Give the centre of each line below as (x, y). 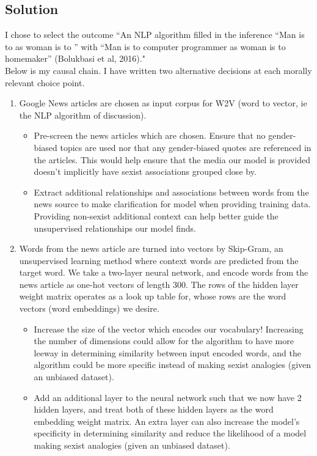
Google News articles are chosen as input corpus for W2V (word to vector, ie (163, 103)
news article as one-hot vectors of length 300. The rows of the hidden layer (159, 284)
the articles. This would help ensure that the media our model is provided (172, 159)
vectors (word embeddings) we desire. (89, 308)
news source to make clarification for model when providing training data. (172, 204)
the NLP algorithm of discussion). (83, 115)
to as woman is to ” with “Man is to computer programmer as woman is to (145, 46)
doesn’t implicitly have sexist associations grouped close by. (145, 171)
